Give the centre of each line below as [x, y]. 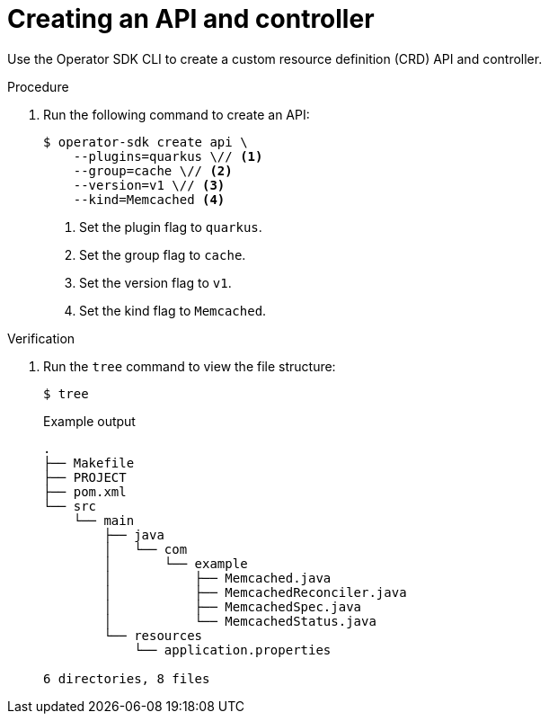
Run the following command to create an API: [177, 114]
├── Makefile [89, 463]
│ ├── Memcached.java [217, 578]
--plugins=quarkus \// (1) [168, 156]
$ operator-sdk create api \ [146, 142]
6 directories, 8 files [127, 678]
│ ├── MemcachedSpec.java [233, 606]
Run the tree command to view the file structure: [190, 366]
